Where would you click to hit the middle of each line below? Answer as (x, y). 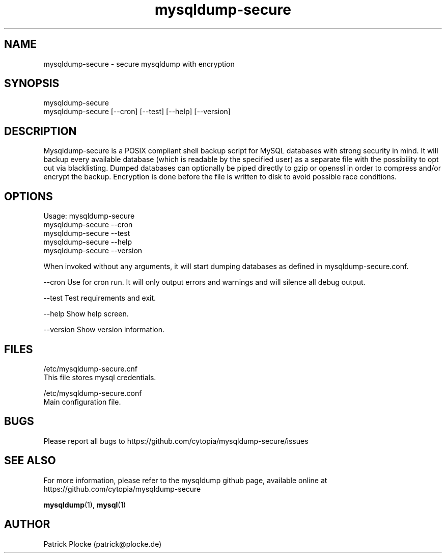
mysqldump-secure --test (87, 233)
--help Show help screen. (86, 314)
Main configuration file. (82, 402)
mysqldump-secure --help (88, 242)
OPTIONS (29, 196)
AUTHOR (27, 524)
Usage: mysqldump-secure (89, 216)
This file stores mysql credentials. (100, 377)
